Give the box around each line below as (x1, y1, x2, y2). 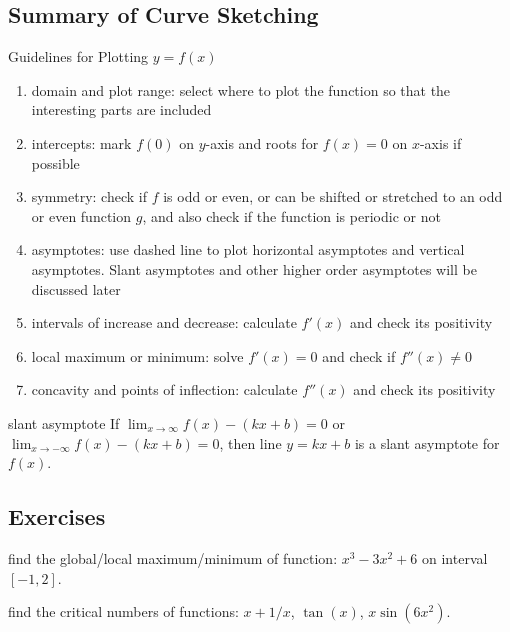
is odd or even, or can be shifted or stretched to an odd (163, 186, 503, 207)
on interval (422, 547, 488, 568)
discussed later (31, 278, 121, 299)
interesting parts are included (31, 99, 212, 120)
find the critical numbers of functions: (8, 601, 239, 622)
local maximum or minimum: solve (31, 345, 244, 366)
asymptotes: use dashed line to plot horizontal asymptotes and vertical (31, 239, 465, 260)
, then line (219, 432, 282, 453)
